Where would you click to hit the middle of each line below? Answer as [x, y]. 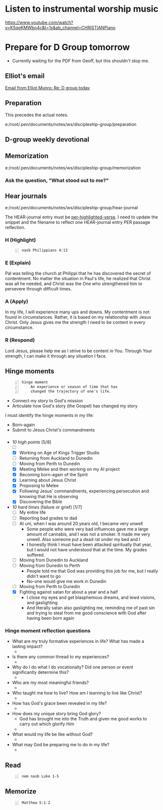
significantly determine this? [40, 672]
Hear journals [26, 196]
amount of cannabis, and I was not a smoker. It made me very [88, 534]
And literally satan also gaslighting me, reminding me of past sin [91, 608]
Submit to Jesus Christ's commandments [53, 430]
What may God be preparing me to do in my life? [61, 745]
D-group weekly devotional [47, 139]
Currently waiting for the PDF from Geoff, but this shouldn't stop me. [81, 61]
